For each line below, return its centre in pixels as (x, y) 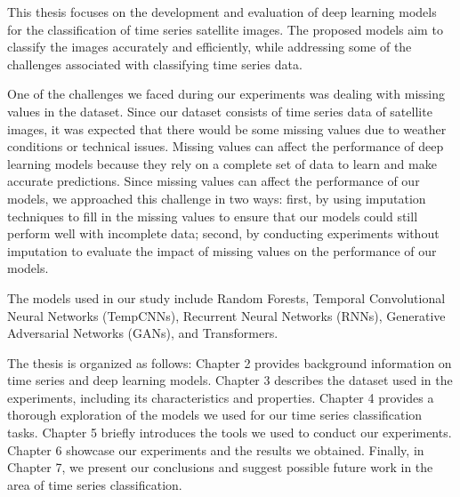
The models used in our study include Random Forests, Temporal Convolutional (226, 297)
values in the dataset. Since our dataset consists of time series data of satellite (220, 111)
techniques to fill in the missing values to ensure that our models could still (213, 216)
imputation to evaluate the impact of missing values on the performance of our (222, 250)
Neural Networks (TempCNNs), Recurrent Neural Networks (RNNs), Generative (226, 315)
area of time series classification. (95, 484)
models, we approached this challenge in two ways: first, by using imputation (217, 198)
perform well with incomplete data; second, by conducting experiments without (223, 233)
